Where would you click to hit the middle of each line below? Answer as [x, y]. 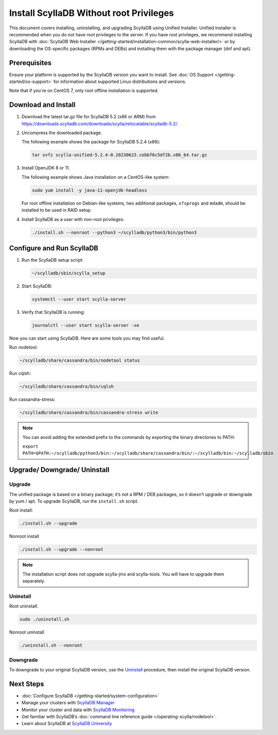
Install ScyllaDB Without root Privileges [92, 13]
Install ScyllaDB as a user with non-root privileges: [73, 219]
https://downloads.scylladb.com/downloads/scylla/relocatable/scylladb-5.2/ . [100, 124]
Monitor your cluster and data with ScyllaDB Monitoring [78, 710]
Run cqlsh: [20, 373]
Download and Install [42, 105]
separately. [34, 581]
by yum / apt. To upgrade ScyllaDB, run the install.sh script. [74, 501]
